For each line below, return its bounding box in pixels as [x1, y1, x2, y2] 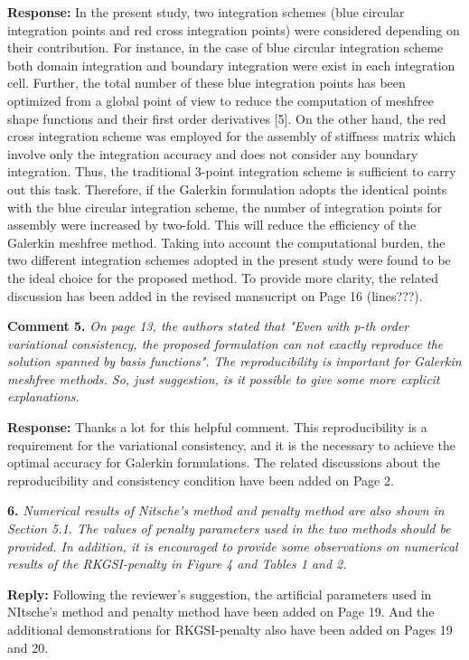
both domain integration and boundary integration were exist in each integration [7, 55, 455, 74]
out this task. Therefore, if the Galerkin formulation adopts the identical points [7, 179, 447, 198]
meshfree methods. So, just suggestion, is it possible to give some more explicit [7, 369, 440, 388]
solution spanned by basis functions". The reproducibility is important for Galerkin [7, 352, 462, 371]
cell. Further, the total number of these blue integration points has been [7, 73, 406, 92]
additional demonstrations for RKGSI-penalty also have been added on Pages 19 [7, 620, 453, 638]
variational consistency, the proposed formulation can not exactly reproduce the [7, 334, 444, 353]
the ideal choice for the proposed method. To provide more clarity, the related [7, 268, 439, 287]
